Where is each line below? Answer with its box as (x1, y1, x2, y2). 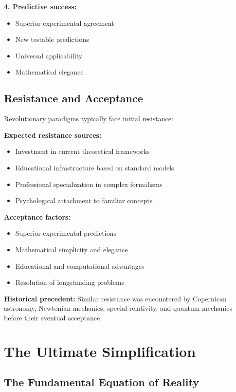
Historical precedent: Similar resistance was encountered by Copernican (4, 293, 227, 303)
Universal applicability (15, 50, 83, 60)
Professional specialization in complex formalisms (15, 179, 163, 189)
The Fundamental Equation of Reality (4, 374, 199, 390)
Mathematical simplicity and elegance (15, 244, 128, 254)
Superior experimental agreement (15, 18, 114, 28)
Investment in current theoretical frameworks (15, 146, 150, 156)
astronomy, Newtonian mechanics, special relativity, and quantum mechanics (4, 303, 232, 313)
